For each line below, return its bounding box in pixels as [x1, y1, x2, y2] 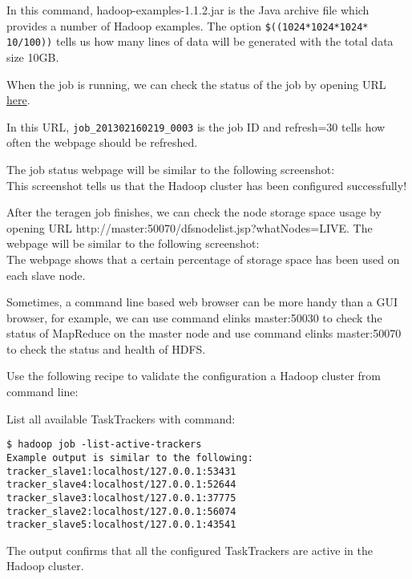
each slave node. [6, 266, 86, 283]
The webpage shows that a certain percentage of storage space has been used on [6, 250, 400, 267]
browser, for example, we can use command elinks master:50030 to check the [6, 309, 382, 326]
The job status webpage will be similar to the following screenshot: [6, 160, 335, 177]
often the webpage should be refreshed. [6, 134, 198, 151]
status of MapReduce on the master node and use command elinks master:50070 [6, 325, 402, 342]
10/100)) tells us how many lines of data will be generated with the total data [6, 33, 394, 50]
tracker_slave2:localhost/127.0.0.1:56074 [6, 505, 236, 517]
